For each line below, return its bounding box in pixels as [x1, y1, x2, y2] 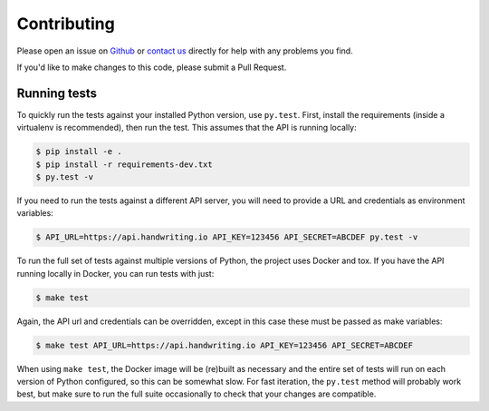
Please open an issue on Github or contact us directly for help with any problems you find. [16, 45, 353, 56]
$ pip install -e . [35, 146, 122, 157]
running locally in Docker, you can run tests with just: [16, 268, 215, 279]
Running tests [16, 85, 98, 101]
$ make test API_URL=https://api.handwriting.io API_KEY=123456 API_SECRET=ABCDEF [35, 340, 414, 350]
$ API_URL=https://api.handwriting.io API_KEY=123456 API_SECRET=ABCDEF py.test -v [35, 232, 418, 242]
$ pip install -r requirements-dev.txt [35, 159, 213, 170]
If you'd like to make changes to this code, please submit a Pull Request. [16, 62, 287, 73]
